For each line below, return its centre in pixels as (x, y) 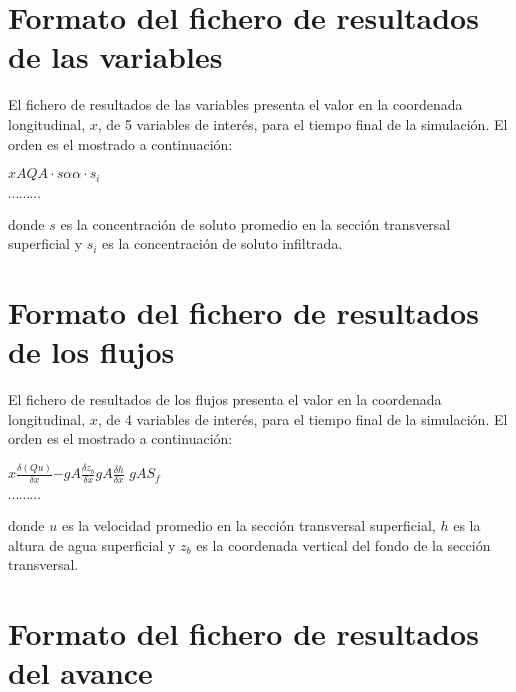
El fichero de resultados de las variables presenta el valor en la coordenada (235, 104)
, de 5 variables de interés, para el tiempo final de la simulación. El (302, 123)
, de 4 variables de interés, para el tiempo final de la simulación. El (302, 418)
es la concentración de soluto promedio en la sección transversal (255, 223)
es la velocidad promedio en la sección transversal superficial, (248, 524)
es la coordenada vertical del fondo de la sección (343, 544)
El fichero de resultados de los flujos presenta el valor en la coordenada (225, 399)
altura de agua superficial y (92, 544)
